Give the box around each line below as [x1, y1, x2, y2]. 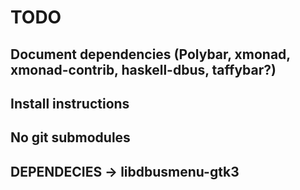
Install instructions [10, 95, 130, 112]
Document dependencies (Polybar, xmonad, [10, 46, 291, 63]
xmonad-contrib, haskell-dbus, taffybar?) [10, 61, 277, 78]
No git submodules [10, 129, 131, 146]
